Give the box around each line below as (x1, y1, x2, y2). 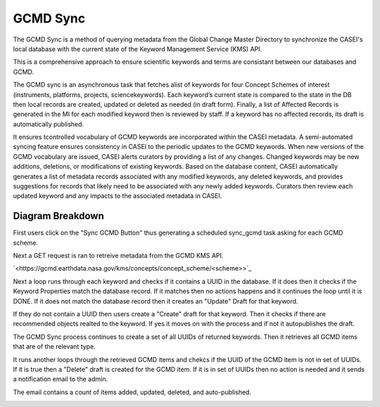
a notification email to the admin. (13, 375, 108, 383)
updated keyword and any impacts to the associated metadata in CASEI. (13, 192, 222, 200)
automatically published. (13, 119, 84, 128)
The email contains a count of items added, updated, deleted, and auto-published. (13, 387, 252, 396)
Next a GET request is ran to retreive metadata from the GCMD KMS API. (13, 252, 224, 260)
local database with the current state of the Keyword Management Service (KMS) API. (13, 44, 262, 53)
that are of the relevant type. (13, 342, 96, 351)
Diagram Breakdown (13, 210, 105, 222)
